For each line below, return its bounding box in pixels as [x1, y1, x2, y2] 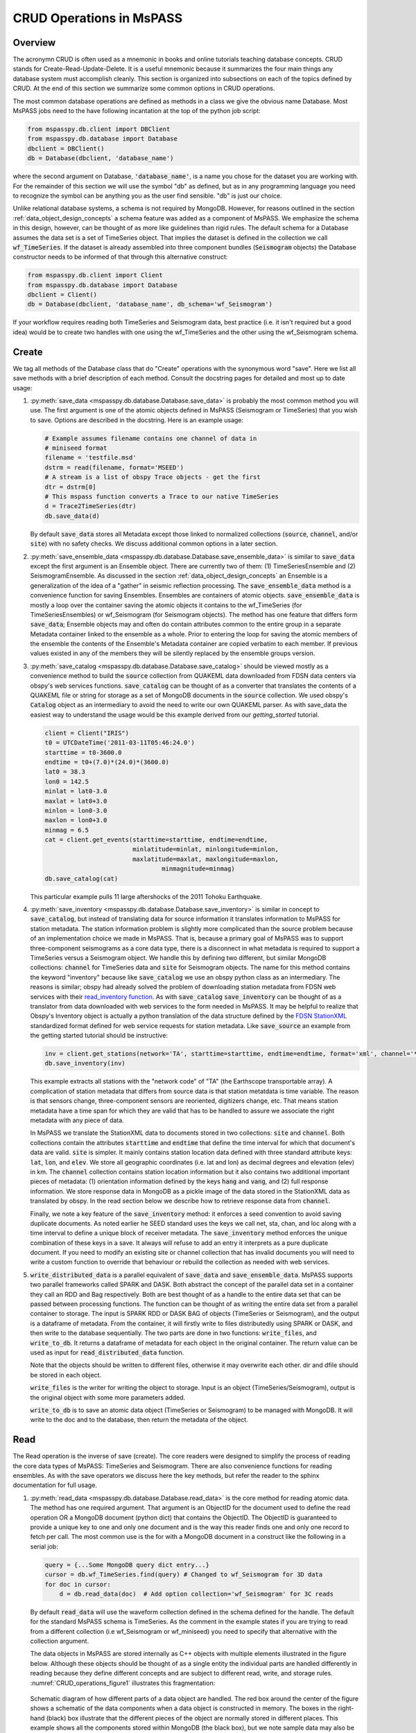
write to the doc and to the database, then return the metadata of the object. [30, 1416, 249, 1424]
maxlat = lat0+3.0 [44, 797, 107, 805]
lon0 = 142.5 [44, 777, 89, 785]
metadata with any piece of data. [30, 1116, 124, 1124]
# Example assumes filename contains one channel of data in [44, 434, 257, 442]
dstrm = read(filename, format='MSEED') [44, 463, 184, 471]
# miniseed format [44, 444, 107, 452]
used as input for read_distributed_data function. [30, 1348, 184, 1357]
